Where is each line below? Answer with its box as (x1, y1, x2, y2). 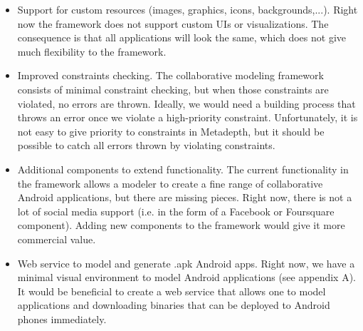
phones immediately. (17, 311, 107, 326)
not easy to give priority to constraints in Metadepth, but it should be (17, 123, 325, 138)
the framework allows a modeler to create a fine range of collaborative (17, 175, 323, 190)
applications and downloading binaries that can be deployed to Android (17, 297, 330, 312)
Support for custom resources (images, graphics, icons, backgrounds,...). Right (17, 2, 358, 16)
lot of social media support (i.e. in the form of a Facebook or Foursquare (17, 203, 335, 218)
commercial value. (17, 231, 96, 246)
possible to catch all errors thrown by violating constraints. (17, 138, 275, 153)
